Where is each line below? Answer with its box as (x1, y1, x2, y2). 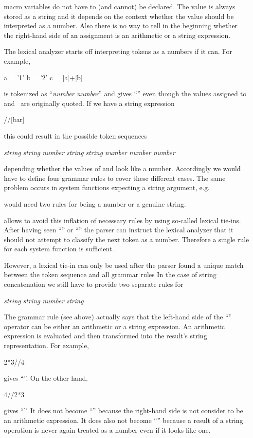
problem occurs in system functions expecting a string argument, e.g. (4, 182, 210, 193)
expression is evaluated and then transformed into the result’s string (4, 331, 207, 341)
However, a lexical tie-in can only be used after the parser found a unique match (4, 260, 244, 270)
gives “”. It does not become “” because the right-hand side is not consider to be (4, 405, 243, 416)
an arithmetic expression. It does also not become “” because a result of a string (4, 415, 243, 425)
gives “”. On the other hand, (4, 373, 88, 383)
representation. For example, (4, 340, 89, 350)
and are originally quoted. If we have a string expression (4, 98, 175, 108)
